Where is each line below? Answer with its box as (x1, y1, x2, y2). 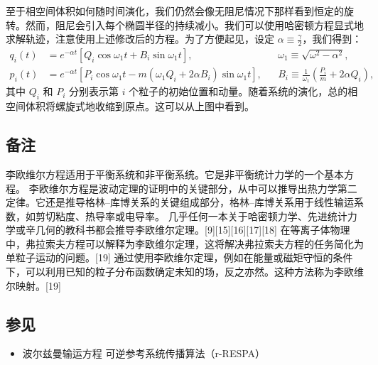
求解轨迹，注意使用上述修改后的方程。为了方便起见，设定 (6, 31, 274, 46)
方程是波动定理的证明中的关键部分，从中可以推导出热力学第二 (68, 180, 357, 195)
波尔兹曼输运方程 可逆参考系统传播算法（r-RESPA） (22, 346, 266, 361)
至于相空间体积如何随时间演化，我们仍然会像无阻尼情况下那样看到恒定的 (6, 4, 344, 18)
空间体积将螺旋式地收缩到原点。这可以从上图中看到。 (6, 99, 254, 114)
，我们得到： (302, 31, 362, 46)
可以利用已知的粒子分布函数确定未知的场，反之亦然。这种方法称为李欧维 (25, 264, 364, 279)
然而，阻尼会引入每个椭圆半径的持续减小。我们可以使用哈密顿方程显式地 (25, 17, 364, 32)
